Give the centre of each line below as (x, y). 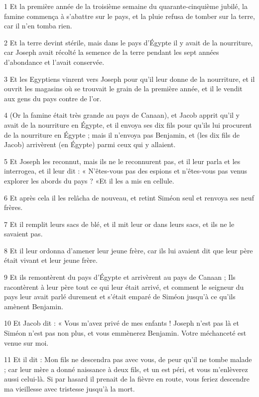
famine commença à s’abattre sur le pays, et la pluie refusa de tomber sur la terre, (129, 16)
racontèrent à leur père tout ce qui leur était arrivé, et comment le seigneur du (124, 287)
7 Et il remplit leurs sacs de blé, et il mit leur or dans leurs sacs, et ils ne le (119, 224)
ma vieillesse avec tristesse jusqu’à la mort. (69, 389)
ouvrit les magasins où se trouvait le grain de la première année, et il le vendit (123, 89)
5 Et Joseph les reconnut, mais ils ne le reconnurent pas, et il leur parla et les (122, 161)
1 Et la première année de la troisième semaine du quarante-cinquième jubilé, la (126, 6)
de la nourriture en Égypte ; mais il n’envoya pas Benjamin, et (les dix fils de (122, 134)
